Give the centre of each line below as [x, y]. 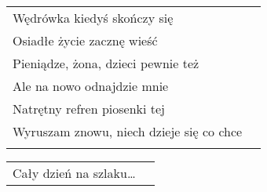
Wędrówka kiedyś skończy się [93, 18]
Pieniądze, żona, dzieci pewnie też [106, 63]
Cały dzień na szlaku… [74, 173]
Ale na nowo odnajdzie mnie [91, 86]
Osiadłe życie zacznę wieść [85, 40]
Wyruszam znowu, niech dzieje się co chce [128, 131]
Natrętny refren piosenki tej [89, 109]
